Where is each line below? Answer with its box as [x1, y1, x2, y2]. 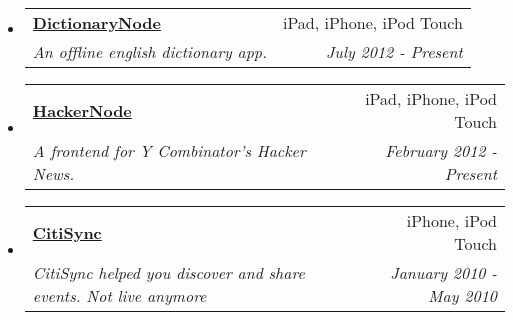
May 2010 [428, 284, 497, 307]
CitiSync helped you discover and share [32, 261, 305, 284]
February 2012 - [385, 139, 497, 162]
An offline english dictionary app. [32, 40, 267, 63]
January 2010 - [390, 261, 497, 284]
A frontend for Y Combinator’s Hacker [32, 139, 306, 162]
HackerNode [32, 98, 132, 122]
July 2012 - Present [325, 40, 463, 63]
